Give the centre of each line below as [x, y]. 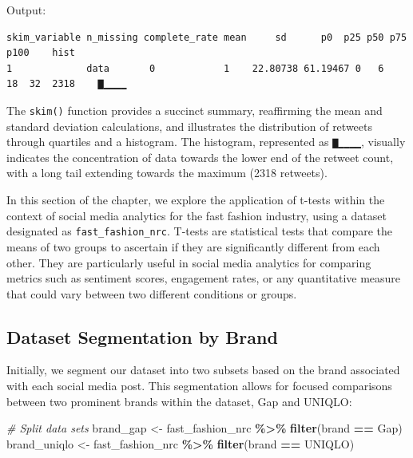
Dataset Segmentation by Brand [142, 336]
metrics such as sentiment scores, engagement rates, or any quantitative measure [204, 278]
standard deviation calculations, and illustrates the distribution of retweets [189, 126]
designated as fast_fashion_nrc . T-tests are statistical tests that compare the [200, 231]
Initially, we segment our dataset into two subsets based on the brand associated [203, 370]
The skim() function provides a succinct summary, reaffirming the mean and [195, 110]
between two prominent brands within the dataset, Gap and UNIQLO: [179, 401]
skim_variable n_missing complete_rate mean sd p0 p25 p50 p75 [207, 37]
